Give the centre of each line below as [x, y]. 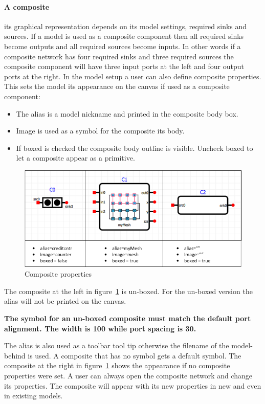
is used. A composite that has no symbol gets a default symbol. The [135, 355]
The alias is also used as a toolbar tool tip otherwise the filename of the [117, 345]
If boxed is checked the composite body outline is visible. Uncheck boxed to [135, 148]
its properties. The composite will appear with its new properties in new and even [133, 385]
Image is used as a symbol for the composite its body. [100, 131]
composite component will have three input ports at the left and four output [124, 66]
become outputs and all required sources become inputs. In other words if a [123, 46]
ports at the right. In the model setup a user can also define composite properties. [133, 76]
